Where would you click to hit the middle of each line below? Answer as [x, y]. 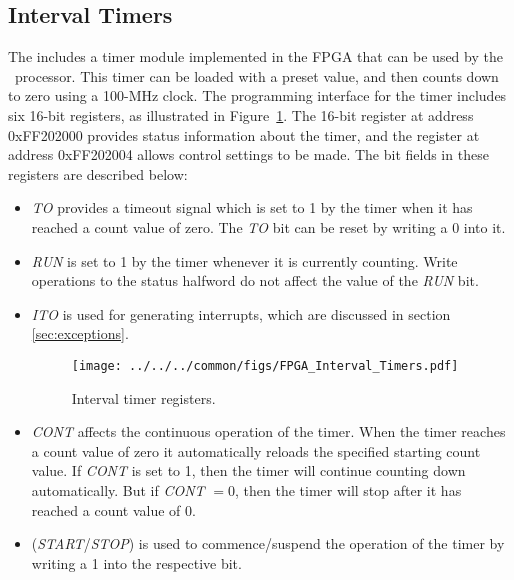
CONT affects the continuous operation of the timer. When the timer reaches [268, 431]
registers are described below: [98, 173]
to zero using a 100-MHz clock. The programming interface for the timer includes [257, 95]
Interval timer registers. [143, 397]
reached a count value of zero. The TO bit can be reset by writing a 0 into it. [268, 226]
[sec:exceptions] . [80, 333]
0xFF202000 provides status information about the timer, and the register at [244, 134]
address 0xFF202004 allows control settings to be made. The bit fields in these [248, 154]
